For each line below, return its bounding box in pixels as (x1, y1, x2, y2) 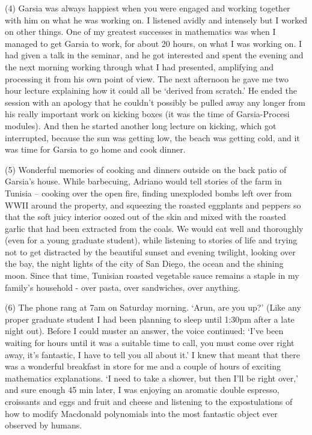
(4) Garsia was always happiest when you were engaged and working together (5, 2, 290, 14)
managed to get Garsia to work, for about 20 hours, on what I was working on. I (5, 37, 302, 49)
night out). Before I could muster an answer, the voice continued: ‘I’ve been (5, 324, 284, 337)
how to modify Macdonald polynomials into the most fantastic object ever (5, 407, 278, 419)
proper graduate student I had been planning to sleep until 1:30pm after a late (5, 312, 295, 325)
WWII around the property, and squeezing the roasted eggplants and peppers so (5, 198, 301, 211)
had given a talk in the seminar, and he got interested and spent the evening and (5, 49, 304, 61)
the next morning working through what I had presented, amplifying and (5, 60, 274, 73)
